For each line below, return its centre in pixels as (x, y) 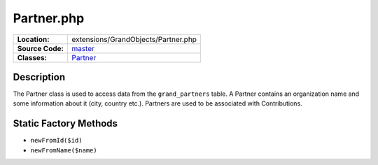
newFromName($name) (64, 150)
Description (39, 77)
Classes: (32, 57)
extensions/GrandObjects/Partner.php (134, 39)
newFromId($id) (57, 141)
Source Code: (41, 48)
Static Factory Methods (65, 123)
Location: (33, 39)
